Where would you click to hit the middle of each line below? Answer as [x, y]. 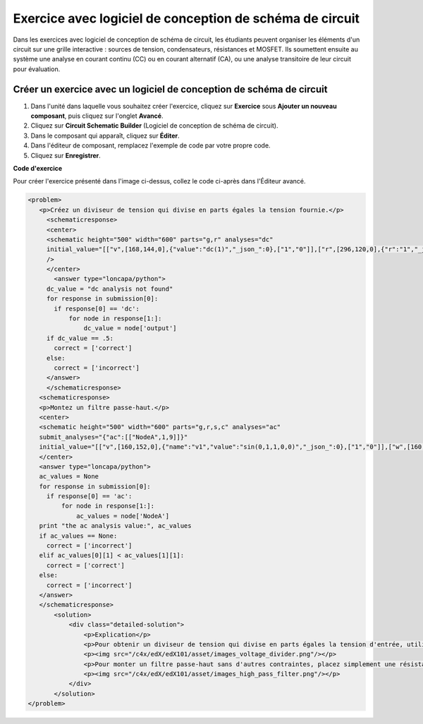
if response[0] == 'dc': [97, 308]
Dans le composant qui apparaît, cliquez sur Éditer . [105, 135]
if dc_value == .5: [80, 338]
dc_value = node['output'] [130, 328]
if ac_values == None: [78, 536]
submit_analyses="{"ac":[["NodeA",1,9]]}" [114, 437]
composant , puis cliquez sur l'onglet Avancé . [97, 116]
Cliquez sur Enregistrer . [66, 155]
